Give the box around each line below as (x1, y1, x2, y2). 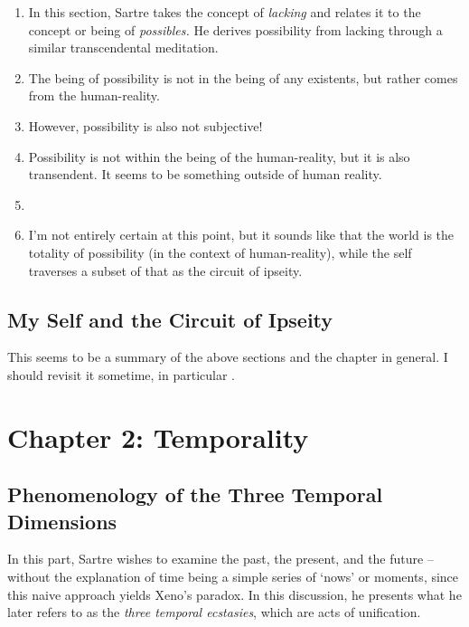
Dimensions (7, 507, 117, 535)
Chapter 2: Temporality (7, 418, 309, 455)
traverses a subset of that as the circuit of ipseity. (28, 261, 303, 280)
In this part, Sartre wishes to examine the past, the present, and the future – (7, 549, 434, 568)
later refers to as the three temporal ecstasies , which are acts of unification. (7, 603, 421, 622)
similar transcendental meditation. (28, 38, 219, 57)
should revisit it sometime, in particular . (7, 365, 235, 384)
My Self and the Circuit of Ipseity (7, 305, 333, 333)
